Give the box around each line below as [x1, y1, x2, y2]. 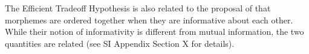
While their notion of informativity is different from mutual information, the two [5, 25, 304, 38]
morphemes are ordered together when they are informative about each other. [5, 13, 293, 26]
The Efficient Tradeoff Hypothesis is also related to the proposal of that [5, 2, 271, 14]
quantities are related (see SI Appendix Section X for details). [5, 37, 235, 49]
